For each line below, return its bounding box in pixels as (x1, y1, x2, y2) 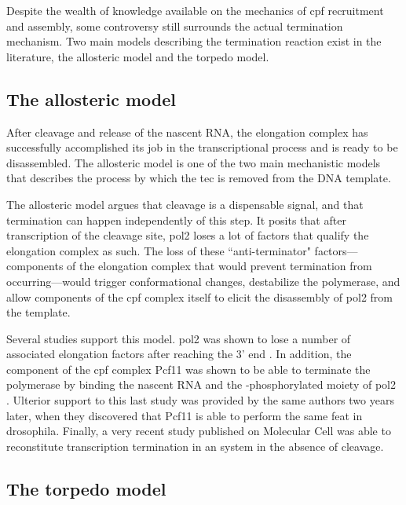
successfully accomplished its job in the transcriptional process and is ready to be (6, 139, 398, 156)
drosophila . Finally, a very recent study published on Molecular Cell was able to (6, 423, 391, 439)
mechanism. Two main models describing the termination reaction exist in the (6, 33, 382, 49)
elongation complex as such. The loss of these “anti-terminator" (6, 242, 311, 258)
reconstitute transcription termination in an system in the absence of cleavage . (6, 437, 384, 454)
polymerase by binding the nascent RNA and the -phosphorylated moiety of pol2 (6, 376, 396, 393)
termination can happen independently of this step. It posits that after (6, 211, 346, 228)
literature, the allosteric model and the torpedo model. (6, 48, 269, 64)
